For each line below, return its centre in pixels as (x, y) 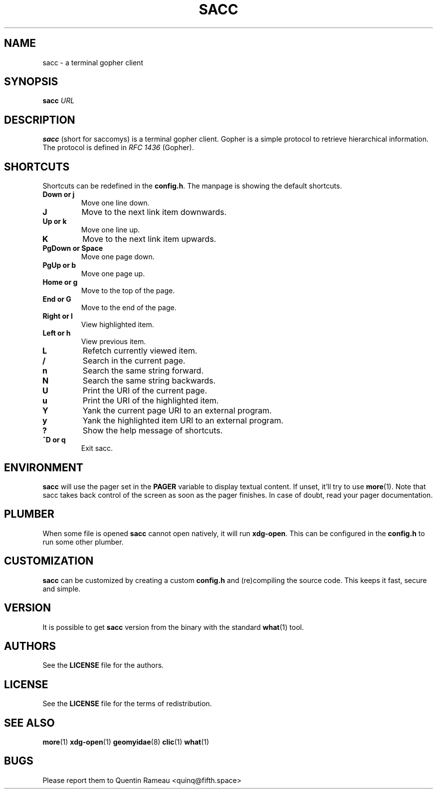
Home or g (60, 282)
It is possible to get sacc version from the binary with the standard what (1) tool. (173, 627)
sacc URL (59, 101)
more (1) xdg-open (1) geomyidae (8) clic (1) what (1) (126, 742)
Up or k (55, 221)
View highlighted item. (117, 325)
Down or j (59, 195)
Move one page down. (118, 257)
